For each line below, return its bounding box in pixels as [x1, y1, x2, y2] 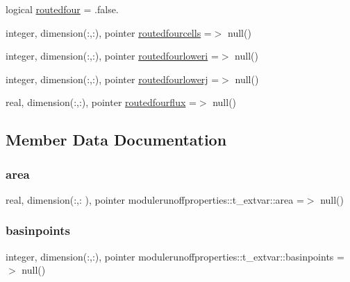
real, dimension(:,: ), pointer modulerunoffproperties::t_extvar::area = [6, 192, 304, 206]
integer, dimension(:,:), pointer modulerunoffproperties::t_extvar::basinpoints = [6, 249, 344, 263]
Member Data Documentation [6, 129, 227, 150]
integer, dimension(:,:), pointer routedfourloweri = [6, 49, 219, 63]
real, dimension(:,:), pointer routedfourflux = [6, 95, 197, 109]
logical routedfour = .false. [6, 2, 119, 16]
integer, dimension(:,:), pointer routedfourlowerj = [6, 71, 219, 86]
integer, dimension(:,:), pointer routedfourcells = [6, 25, 212, 39]
